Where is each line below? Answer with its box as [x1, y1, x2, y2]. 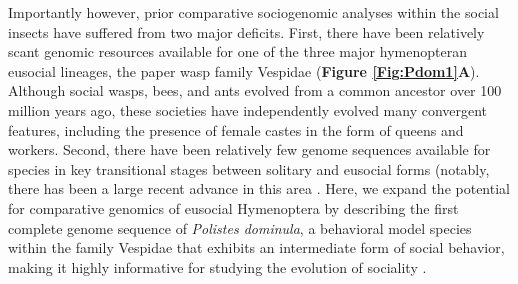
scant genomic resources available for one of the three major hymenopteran [8, 41, 467, 62]
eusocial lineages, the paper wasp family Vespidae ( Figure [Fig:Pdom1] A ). [8, 60, 480, 81]
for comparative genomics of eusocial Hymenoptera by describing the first [8, 197, 459, 218]
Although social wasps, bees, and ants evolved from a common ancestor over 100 [8, 80, 502, 101]
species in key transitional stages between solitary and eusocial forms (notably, [8, 158, 490, 179]
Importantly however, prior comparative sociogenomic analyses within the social [8, 2, 499, 22]
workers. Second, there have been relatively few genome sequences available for [8, 139, 491, 160]
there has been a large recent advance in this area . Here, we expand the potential [8, 178, 510, 199]
